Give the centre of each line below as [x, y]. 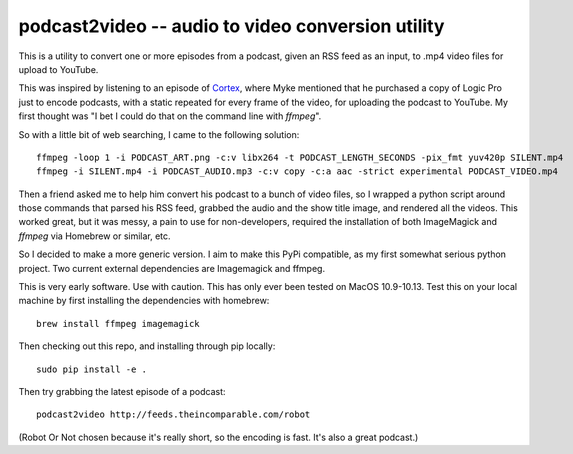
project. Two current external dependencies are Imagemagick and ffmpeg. [171, 268]
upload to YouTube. [58, 69]
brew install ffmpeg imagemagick [118, 323]
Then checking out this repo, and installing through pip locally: [147, 346]
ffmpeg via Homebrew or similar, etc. [94, 236]
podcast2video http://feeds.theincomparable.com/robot [173, 414]
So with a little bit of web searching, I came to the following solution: [159, 134]
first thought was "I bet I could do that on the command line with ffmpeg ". [170, 116]
